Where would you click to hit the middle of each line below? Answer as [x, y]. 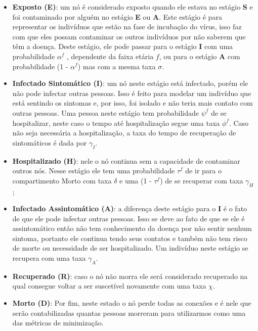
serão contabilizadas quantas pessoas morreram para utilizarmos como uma [129, 313]
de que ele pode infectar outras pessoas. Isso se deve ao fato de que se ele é [128, 218]
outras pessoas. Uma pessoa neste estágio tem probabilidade [105, 112]
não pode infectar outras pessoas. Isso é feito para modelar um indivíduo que [132, 93]
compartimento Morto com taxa [62, 180]
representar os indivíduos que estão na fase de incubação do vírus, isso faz [127, 27]
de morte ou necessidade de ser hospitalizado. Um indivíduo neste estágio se [130, 248]
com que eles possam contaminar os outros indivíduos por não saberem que [129, 36]
